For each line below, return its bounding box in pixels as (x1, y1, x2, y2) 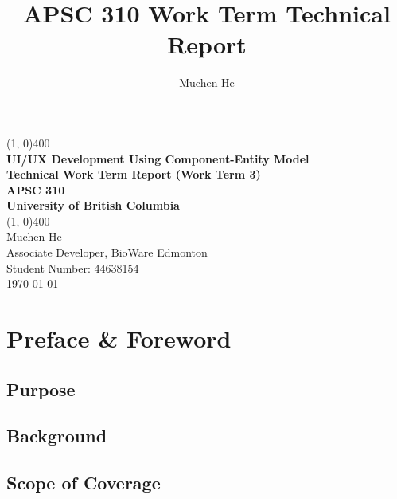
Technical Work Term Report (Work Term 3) (6, 166, 261, 183)
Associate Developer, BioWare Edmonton (6, 244, 208, 261)
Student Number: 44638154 (6, 259, 139, 276)
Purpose (6, 376, 76, 401)
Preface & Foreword (6, 322, 232, 355)
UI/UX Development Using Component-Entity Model (6, 150, 309, 167)
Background (6, 423, 107, 448)
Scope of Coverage (6, 470, 161, 495)
